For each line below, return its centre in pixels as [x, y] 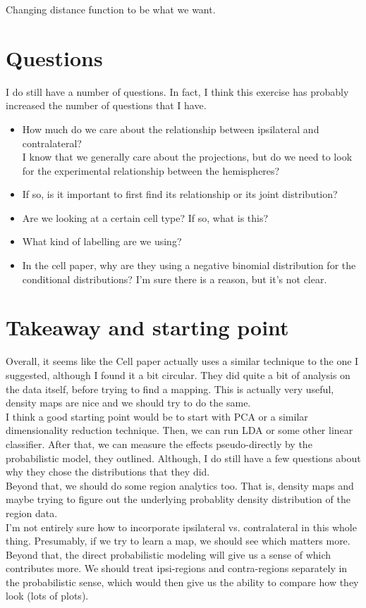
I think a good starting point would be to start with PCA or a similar [157, 416]
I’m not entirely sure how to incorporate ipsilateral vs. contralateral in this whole [181, 527]
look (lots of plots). [47, 596]
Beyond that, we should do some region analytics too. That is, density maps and [180, 485]
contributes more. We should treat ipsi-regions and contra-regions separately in [177, 568]
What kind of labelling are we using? [102, 241]
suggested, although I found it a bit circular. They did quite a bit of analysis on [178, 374]
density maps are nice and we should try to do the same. [128, 403]
